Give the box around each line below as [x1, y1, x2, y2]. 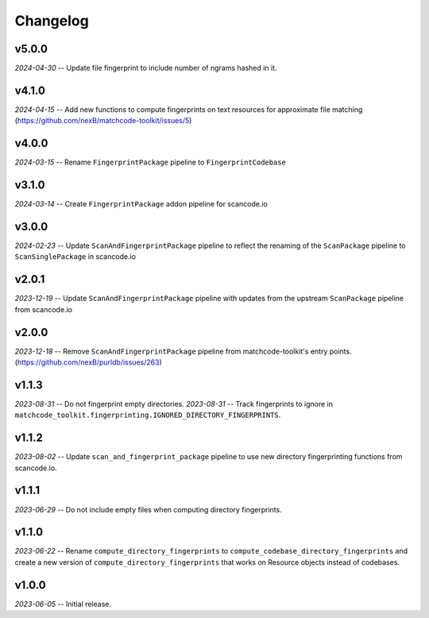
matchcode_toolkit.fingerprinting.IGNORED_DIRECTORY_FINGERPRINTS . [14, 410, 281, 420]
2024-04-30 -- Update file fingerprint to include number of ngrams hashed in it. [14, 64, 277, 73]
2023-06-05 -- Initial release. [14, 599, 111, 608]
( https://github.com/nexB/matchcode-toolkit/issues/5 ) [14, 116, 192, 126]
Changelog [14, 12, 89, 29]
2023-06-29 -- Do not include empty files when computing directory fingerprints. [14, 504, 282, 514]
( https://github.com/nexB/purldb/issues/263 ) [14, 357, 162, 367]
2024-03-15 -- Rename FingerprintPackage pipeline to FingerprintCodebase [14, 157, 286, 167]
